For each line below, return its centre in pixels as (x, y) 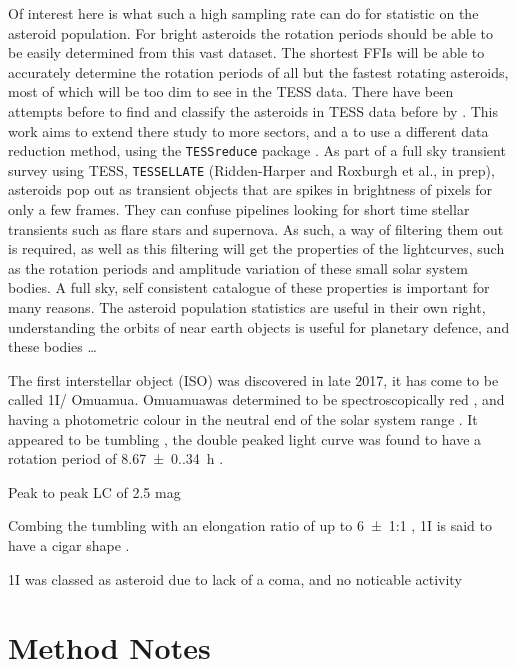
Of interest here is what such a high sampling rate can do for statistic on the (243, 13)
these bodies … (52, 346)
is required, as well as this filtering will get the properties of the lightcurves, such (256, 248)
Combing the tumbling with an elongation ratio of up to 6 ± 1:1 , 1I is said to (250, 525)
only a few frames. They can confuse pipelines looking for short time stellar (239, 209)
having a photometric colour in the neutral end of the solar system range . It (243, 419)
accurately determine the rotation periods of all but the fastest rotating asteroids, (258, 71)
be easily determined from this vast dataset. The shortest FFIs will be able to (246, 52)
